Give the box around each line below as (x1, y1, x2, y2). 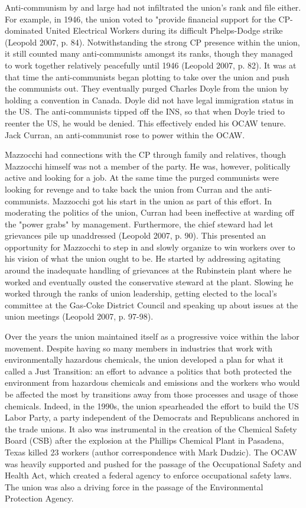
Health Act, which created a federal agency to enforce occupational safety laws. (5, 469, 292, 481)
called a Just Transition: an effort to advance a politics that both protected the (5, 364, 292, 377)
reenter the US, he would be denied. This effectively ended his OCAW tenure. (5, 116, 286, 129)
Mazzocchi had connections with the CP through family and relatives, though (5, 148, 287, 161)
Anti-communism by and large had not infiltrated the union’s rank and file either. (5, 1, 301, 13)
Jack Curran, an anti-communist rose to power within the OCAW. (5, 128, 245, 141)
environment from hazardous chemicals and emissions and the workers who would (5, 376, 300, 389)
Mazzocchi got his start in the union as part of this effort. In (52, 194, 272, 207)
